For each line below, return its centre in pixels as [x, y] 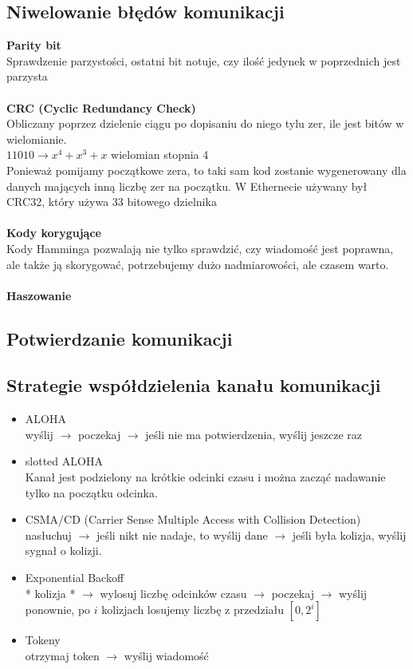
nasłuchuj [48, 534]
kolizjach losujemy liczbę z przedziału [193, 610]
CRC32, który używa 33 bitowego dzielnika [112, 202]
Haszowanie [39, 295]
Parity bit [34, 45]
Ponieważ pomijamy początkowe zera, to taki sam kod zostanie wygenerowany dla [206, 170]
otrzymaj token [62, 655]
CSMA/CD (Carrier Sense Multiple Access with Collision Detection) [193, 519]
